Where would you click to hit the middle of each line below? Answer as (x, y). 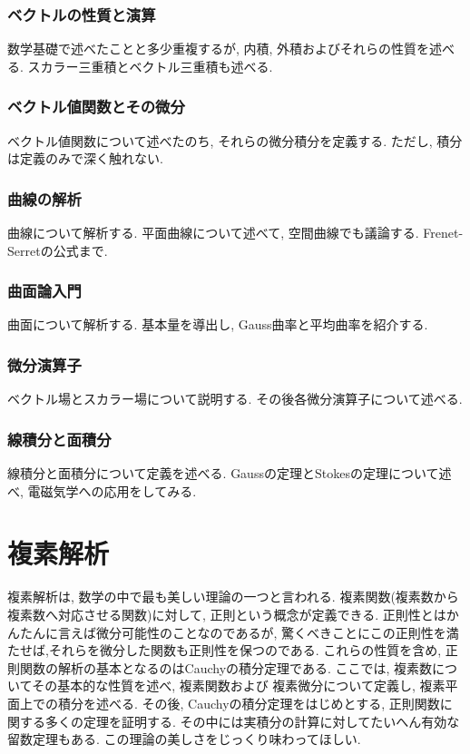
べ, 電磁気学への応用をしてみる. (102, 490)
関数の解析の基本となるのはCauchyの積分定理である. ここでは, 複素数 (226, 667)
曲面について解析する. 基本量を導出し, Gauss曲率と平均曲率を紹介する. (218, 324)
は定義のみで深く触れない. (85, 158)
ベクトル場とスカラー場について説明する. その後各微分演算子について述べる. (235, 399)
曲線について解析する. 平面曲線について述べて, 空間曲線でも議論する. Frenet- (235, 233)
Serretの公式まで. (58, 250)
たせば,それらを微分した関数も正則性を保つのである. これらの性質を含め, (225, 650)
